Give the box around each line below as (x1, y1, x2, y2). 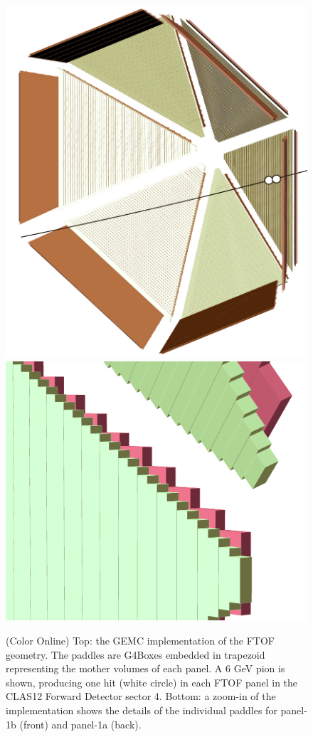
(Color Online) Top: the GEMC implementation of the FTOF (6, 633, 275, 648)
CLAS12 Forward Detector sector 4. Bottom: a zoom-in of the (6, 689, 276, 704)
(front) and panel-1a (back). (19, 716, 142, 731)
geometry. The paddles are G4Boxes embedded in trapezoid (6, 647, 265, 662)
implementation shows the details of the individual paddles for (6, 703, 277, 717)
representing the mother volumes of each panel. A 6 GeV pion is (6, 661, 285, 676)
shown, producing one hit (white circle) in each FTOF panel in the (6, 674, 298, 689)
